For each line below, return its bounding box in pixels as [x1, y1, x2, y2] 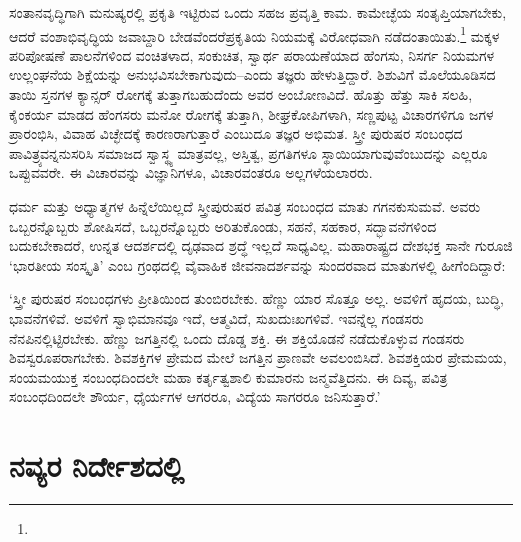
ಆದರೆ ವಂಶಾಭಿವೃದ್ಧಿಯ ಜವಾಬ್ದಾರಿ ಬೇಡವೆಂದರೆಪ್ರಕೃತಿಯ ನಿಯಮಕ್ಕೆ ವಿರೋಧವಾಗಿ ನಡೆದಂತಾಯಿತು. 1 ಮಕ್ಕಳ [9, 22, 500, 46]
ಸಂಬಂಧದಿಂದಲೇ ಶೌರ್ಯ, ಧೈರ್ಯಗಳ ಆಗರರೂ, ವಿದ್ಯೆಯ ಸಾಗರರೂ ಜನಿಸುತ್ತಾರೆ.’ [9, 386, 381, 407]
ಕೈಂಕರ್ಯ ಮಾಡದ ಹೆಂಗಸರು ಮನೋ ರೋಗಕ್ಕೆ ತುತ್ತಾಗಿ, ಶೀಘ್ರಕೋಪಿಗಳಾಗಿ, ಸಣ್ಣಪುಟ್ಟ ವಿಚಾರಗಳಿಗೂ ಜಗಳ [9, 103, 494, 124]
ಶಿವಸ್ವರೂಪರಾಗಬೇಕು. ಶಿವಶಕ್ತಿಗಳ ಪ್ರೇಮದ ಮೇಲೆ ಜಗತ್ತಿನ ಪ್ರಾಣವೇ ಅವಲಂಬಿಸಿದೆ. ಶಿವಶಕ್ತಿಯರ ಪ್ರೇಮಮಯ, [9, 347, 507, 368]
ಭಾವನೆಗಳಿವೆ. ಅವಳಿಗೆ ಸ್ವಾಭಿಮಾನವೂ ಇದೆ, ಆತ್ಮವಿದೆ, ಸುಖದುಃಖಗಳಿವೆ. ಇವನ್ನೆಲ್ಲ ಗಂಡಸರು [9, 307, 424, 328]
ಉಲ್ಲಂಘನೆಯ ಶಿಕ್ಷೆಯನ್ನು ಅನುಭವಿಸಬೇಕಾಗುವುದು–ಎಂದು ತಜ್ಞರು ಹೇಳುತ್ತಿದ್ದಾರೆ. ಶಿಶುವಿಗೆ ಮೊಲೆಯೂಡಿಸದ [9, 64, 496, 85]
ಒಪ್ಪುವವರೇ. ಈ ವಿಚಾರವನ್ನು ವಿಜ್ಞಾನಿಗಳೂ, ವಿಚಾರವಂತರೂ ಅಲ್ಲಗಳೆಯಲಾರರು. [9, 162, 373, 183]
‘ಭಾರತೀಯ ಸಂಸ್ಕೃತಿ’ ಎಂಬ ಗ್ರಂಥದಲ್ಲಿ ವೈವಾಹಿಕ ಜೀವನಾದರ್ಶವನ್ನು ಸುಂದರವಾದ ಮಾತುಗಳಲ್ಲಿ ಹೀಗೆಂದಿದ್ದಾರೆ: [9, 254, 506, 275]
